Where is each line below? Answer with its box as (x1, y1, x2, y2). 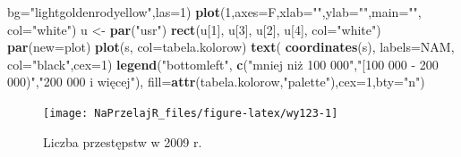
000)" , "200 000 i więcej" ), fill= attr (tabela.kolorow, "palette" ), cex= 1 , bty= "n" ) (7, 72, 425, 91)
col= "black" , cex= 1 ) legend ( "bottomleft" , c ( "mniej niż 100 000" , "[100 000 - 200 (7, 54, 439, 73)
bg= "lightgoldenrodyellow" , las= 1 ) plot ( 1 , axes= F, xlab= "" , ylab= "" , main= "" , (7, 3, 422, 21)
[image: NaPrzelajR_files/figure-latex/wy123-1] (43, 106, 338, 120)
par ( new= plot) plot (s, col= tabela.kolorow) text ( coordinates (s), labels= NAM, (7, 37, 455, 56)
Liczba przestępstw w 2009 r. (43, 132, 202, 151)
